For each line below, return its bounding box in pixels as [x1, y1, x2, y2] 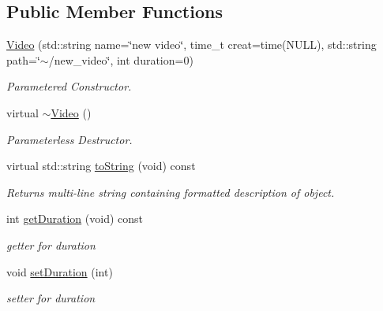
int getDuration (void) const [6, 210, 144, 227]
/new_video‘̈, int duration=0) [48, 51, 193, 68]
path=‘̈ [6, 51, 40, 68]
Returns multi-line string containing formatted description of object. [6, 183, 335, 200]
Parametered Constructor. [6, 78, 132, 94]
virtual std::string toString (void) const [6, 157, 196, 174]
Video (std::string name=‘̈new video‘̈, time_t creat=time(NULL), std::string [6, 36, 377, 53]
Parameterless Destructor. [6, 131, 133, 147]
